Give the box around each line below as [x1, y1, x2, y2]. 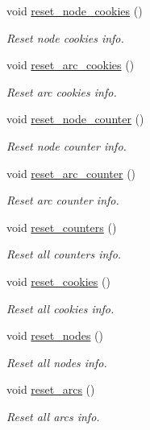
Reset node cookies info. [6, 29, 124, 46]
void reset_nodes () [6, 327, 103, 344]
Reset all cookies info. [6, 300, 115, 316]
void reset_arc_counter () [6, 164, 136, 181]
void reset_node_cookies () [6, 2, 143, 19]
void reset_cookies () [6, 272, 110, 289]
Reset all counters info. [6, 246, 122, 263]
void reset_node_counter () [6, 110, 144, 127]
